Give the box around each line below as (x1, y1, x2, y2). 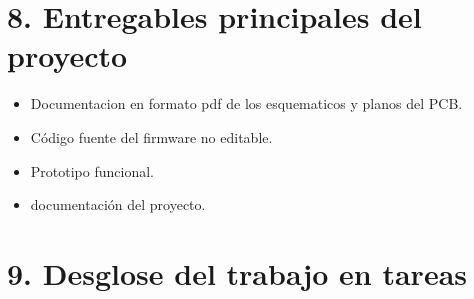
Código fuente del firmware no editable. (30, 126, 273, 147)
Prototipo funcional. (30, 160, 154, 181)
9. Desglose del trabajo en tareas (7, 252, 468, 293)
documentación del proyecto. (30, 194, 206, 215)
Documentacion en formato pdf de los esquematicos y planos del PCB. (30, 93, 463, 114)
